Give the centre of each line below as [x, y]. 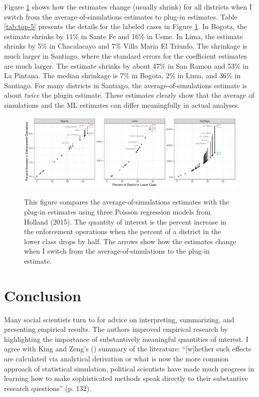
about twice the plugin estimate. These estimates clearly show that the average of [129, 95]
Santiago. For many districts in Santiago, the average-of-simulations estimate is [125, 85]
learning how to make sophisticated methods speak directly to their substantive [126, 378]
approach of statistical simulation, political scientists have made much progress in [129, 368]
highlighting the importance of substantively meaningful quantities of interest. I [126, 339]
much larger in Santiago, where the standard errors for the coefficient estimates [126, 55]
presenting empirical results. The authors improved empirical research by [116, 329]
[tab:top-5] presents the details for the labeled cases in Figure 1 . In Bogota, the [125, 26]
